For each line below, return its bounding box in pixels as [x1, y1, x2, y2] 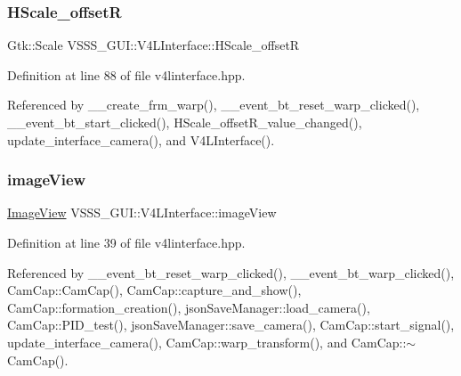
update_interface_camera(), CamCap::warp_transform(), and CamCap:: [7, 332, 407, 351]
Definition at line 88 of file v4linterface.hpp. [7, 65, 246, 84]
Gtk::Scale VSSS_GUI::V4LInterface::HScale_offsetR [7, 36, 300, 54]
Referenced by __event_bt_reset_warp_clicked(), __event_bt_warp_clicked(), [7, 263, 455, 282]
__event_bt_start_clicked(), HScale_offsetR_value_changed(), [7, 113, 362, 131]
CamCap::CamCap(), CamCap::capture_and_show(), [7, 281, 302, 299]
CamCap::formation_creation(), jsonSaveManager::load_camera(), [7, 298, 370, 316]
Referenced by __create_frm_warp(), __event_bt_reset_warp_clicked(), [7, 95, 420, 114]
